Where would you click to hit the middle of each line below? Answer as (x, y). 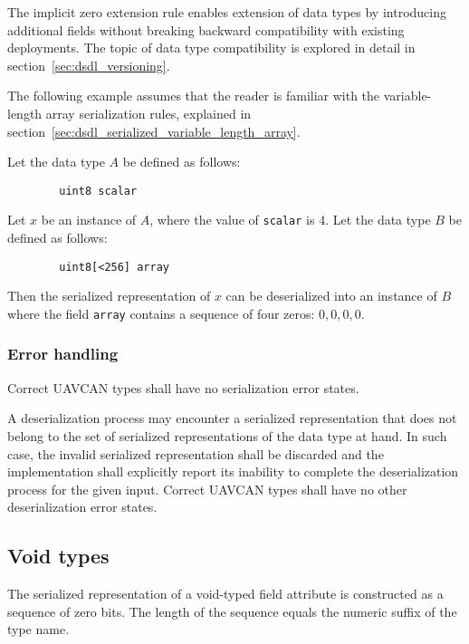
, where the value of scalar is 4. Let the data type (290, 220)
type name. (38, 629)
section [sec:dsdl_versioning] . (89, 65)
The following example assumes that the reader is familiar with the (194, 96)
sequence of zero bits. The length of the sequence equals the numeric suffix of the (232, 611)
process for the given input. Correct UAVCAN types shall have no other (207, 489)
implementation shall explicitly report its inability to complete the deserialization (233, 471)
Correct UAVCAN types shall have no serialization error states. (183, 387)
